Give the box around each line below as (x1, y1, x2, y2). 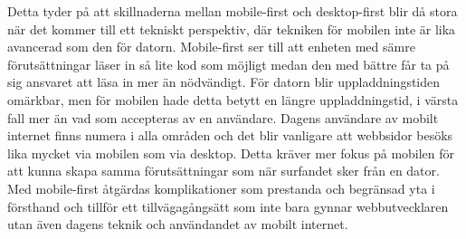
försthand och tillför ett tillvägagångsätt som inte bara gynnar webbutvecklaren (7, 196, 449, 215)
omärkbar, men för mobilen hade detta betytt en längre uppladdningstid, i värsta (7, 90, 459, 109)
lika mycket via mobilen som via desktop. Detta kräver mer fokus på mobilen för (7, 143, 455, 162)
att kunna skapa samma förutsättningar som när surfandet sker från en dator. (7, 161, 440, 180)
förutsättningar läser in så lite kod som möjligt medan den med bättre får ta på (7, 54, 450, 73)
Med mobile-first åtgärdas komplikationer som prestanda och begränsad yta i (7, 178, 435, 197)
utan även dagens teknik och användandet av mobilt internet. (7, 215, 348, 234)
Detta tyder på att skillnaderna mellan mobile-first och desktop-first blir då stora (7, 2, 458, 20)
